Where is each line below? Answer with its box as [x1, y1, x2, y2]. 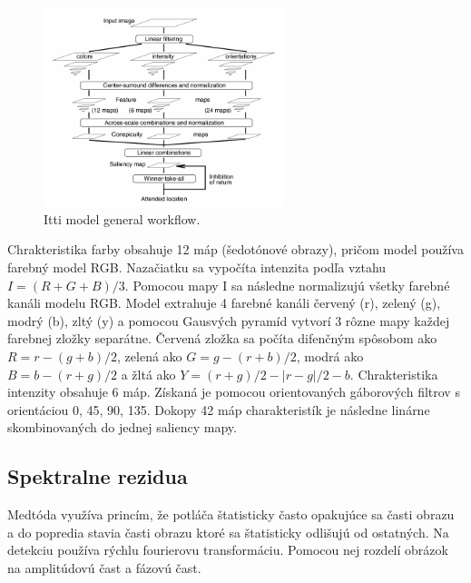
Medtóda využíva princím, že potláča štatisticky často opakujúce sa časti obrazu [7, 505, 455, 524]
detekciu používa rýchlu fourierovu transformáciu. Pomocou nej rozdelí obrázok [7, 540, 448, 559]
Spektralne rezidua [7, 462, 188, 490]
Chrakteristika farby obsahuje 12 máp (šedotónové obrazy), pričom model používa [7, 240, 464, 259]
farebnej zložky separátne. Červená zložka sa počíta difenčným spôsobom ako [7, 329, 437, 348]
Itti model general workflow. [44, 209, 201, 228]
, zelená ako [117, 346, 182, 365]
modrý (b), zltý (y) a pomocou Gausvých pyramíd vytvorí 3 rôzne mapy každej [7, 311, 450, 330]
